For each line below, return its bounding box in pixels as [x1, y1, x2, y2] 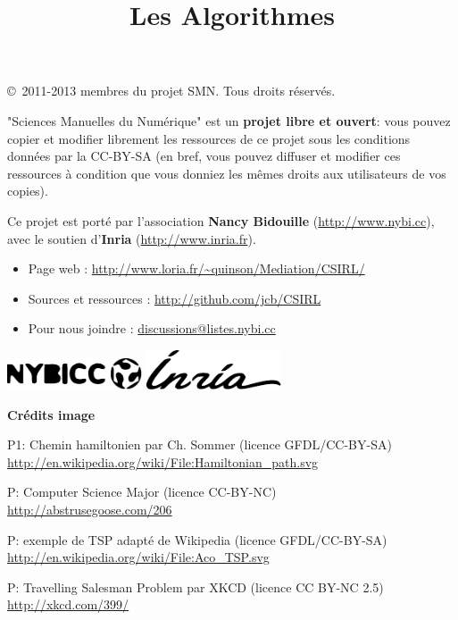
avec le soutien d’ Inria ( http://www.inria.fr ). [7, 229, 256, 247]
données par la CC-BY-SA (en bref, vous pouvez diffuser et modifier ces [7, 147, 401, 165]
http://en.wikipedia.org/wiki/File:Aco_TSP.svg [7, 548, 270, 566]
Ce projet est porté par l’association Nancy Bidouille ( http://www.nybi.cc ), [7, 211, 435, 230]
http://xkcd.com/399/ [7, 595, 129, 614]
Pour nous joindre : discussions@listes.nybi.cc [28, 319, 276, 338]
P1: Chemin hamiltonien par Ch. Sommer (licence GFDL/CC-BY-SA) [7, 435, 392, 454]
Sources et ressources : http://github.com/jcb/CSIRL [28, 289, 321, 307]
